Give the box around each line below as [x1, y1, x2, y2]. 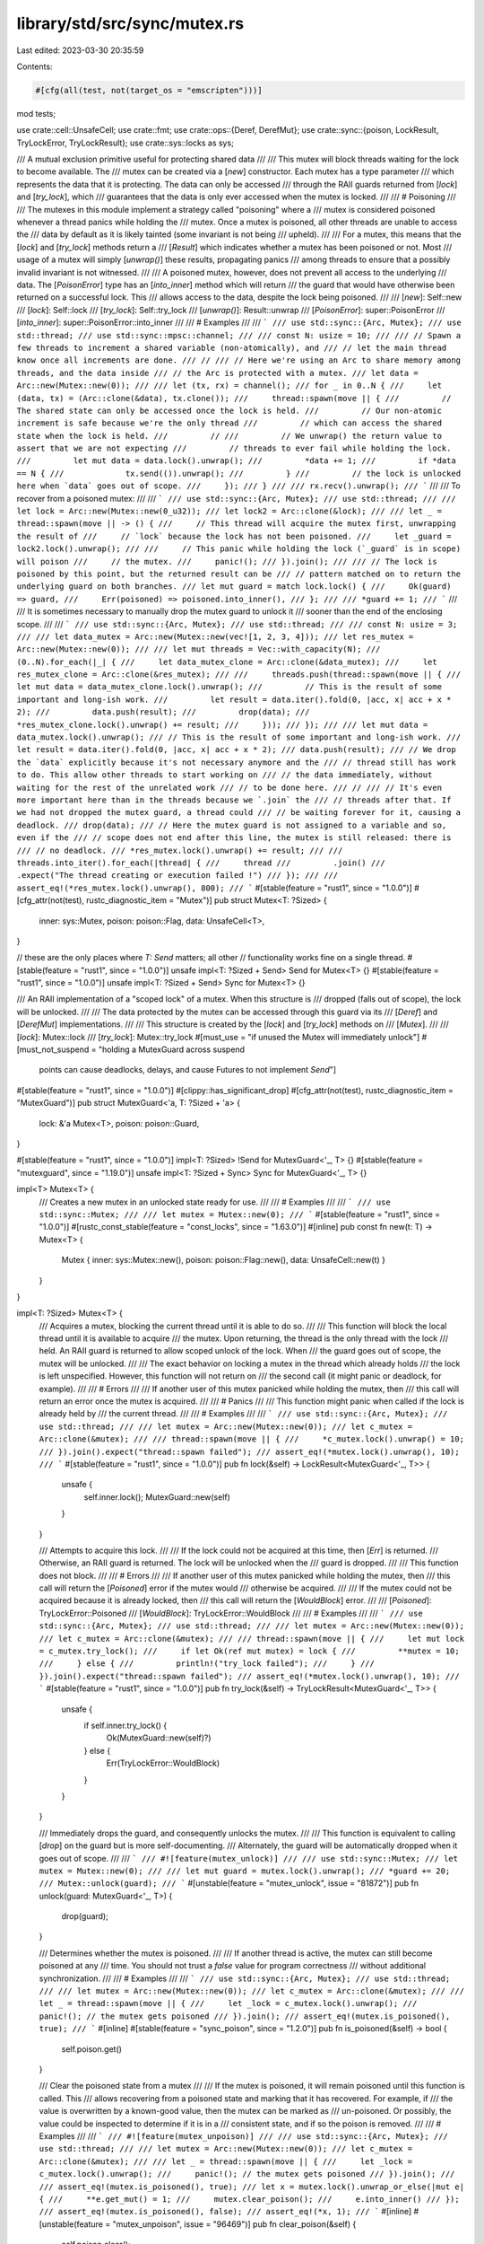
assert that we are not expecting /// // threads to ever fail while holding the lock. [16, 443, 452, 453]
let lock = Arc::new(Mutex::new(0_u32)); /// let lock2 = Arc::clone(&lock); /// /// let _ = [16, 506, 443, 516]
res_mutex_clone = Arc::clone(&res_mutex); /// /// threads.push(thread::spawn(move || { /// [16, 670, 462, 679]
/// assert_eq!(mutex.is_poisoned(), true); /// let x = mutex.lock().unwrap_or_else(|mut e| [39, 2181, 465, 2192]
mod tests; [16, 108, 56, 118]
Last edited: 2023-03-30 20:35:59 [16, 45, 144, 56]
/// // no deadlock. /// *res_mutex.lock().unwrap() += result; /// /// [16, 845, 343, 855]
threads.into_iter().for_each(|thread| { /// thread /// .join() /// [16, 857, 385, 868]
